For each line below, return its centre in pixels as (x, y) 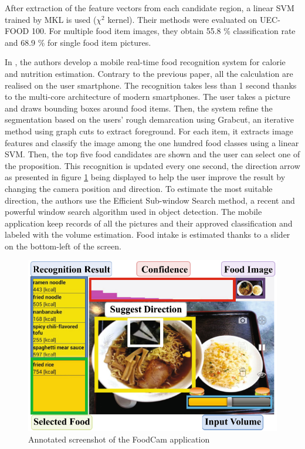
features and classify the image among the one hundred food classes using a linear (152, 142)
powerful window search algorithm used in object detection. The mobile (133, 212)
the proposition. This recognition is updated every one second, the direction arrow (152, 165)
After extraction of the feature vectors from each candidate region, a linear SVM (150, 8)
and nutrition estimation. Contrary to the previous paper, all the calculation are (149, 73)
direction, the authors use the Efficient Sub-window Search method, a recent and (150, 200)
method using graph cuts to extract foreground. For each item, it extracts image (149, 131)
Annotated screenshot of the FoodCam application (119, 439)
